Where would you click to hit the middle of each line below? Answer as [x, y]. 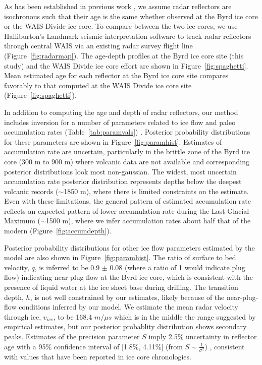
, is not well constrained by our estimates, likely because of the [127, 297]
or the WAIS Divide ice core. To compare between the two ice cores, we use [121, 26]
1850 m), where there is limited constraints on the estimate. [156, 191]
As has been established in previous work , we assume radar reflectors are [118, 6]
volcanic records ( [31, 191]
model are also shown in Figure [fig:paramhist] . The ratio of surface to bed [120, 257]
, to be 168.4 [73, 316]
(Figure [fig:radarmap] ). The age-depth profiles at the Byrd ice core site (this [124, 55]
